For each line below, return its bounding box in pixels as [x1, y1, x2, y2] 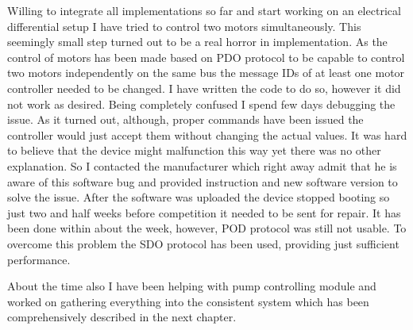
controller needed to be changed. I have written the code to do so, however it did [7, 79, 401, 96]
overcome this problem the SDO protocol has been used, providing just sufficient [7, 235, 399, 251]
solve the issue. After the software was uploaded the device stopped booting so [7, 189, 390, 205]
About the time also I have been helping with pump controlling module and [7, 278, 376, 294]
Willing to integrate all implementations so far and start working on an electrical [7, 2, 401, 18]
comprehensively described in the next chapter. [7, 309, 237, 325]
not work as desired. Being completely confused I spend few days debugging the [7, 95, 396, 112]
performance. [7, 251, 71, 267]
